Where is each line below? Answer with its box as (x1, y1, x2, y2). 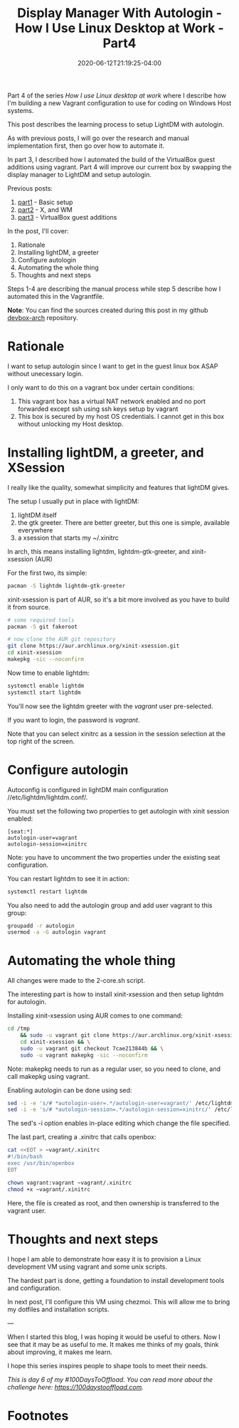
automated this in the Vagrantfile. (7, 292, 105, 300)
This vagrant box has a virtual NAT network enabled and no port (17, 397, 206, 405)
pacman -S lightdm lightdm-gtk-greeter (7, 582, 126, 590)
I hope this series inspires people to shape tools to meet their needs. (7, 1361, 208, 1370)
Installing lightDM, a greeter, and (7, 444, 204, 461)
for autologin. (7, 998, 47, 1006)
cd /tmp (7, 1025, 31, 1033)
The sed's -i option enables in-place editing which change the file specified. (7, 1119, 231, 1128)
